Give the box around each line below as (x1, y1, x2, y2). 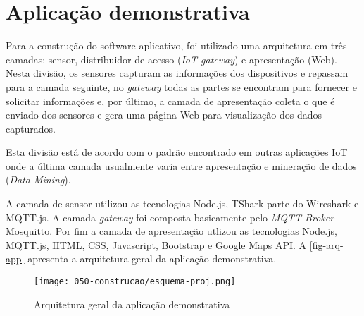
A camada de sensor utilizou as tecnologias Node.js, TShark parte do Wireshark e (6, 196, 359, 211)
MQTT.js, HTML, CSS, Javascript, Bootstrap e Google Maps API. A (6, 237, 307, 252)
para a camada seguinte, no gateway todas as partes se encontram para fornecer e (6, 79, 357, 94)
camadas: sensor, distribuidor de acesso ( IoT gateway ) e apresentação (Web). (6, 51, 337, 66)
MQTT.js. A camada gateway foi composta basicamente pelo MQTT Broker (6, 209, 334, 224)
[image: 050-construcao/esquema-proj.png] (34, 276, 236, 287)
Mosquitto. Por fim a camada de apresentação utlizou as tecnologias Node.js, (6, 224, 337, 238)
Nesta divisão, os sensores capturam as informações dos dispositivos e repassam (6, 66, 349, 80)
